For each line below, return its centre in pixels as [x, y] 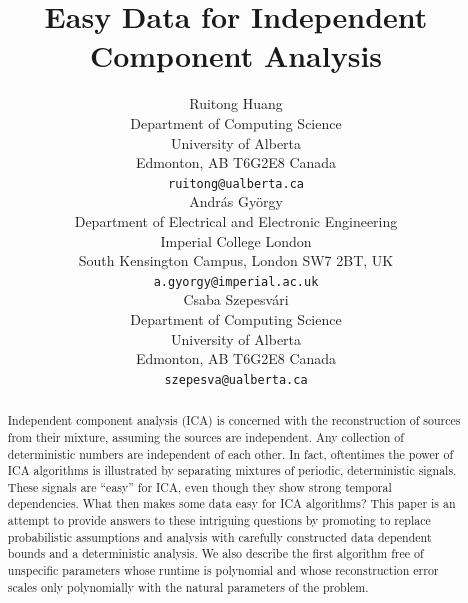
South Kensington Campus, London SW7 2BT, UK [236, 260]
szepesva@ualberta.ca [236, 379]
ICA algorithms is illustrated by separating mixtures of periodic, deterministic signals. [232, 470]
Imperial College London [236, 240]
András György [236, 201]
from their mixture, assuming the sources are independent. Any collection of [205, 436]
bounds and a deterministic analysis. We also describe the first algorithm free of [215, 553]
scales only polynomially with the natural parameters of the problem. [188, 586]
